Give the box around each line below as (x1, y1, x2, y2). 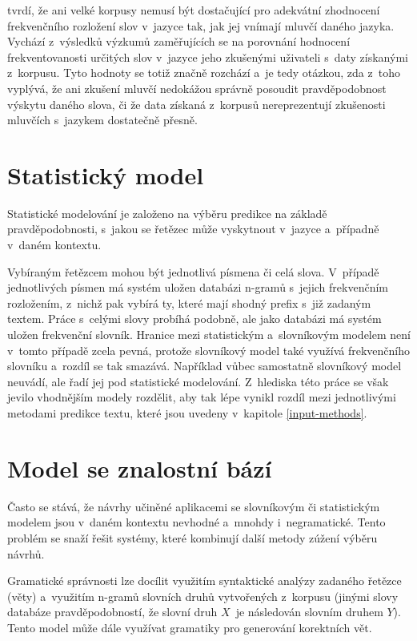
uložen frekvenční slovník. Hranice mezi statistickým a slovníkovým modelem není (7, 326, 411, 343)
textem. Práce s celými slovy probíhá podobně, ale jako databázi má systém (7, 310, 382, 327)
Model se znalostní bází (7, 451, 272, 484)
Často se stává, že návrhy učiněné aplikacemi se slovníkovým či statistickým (7, 498, 380, 514)
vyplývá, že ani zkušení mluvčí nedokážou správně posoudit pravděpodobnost (7, 79, 387, 96)
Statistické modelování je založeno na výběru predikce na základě (7, 204, 327, 221)
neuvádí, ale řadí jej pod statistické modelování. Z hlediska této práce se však (7, 373, 389, 389)
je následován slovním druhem (235, 603, 383, 620)
